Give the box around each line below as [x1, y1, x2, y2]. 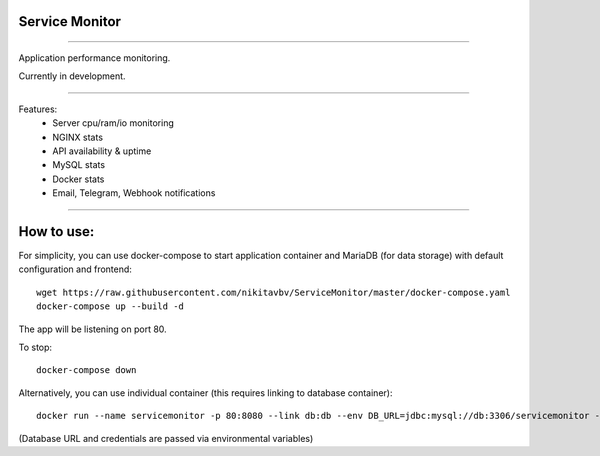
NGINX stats [52, 131, 104, 143]
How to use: [18, 223, 95, 240]
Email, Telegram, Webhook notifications [52, 187, 216, 199]
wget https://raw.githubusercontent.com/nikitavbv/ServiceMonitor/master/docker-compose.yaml [36, 286, 511, 298]
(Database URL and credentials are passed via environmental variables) [18, 432, 314, 444]
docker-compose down [36, 365, 137, 376]
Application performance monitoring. [18, 52, 171, 64]
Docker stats [52, 173, 105, 185]
